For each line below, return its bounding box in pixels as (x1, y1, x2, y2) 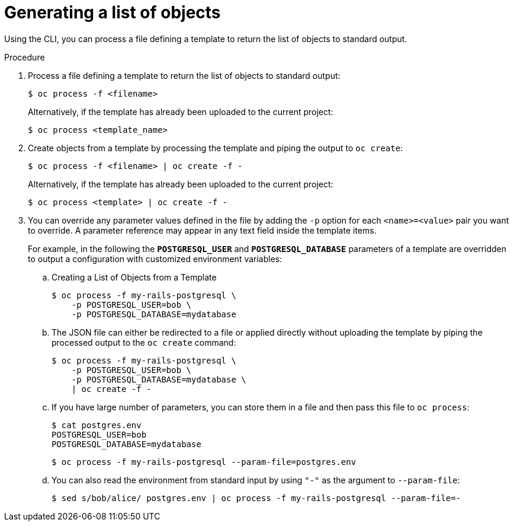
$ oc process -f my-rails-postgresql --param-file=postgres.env (52, 457, 356, 467)
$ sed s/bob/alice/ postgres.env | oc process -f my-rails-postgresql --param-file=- (52, 493, 461, 503)
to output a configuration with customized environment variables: (28, 253, 282, 264)
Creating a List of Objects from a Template (52, 272, 217, 282)
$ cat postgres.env (52, 420, 142, 430)
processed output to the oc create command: (52, 337, 236, 348)
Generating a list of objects (4, 2, 221, 23)
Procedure (4, 52, 45, 62)
